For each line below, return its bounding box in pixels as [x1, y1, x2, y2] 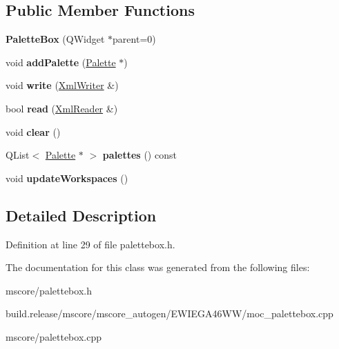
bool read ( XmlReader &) [6, 101, 118, 115]
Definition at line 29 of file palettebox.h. [6, 237, 175, 251]
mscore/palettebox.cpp [6, 329, 101, 343]
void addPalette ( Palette [6, 54, 116, 69]
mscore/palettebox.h [6, 283, 92, 297]
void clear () [6, 124, 61, 139]
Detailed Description [6, 204, 157, 226]
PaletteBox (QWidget [6, 32, 105, 46]
